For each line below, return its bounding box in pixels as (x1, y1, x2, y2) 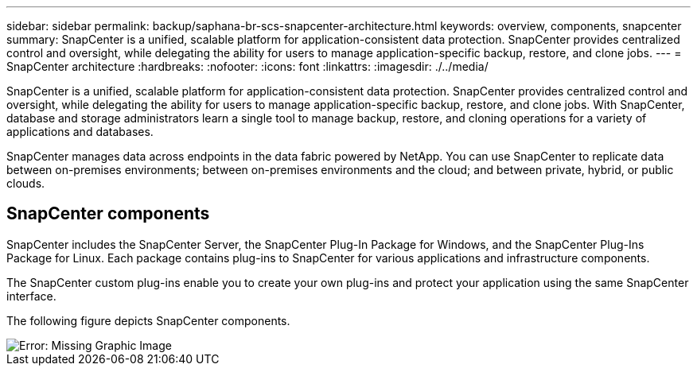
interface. (6, 289, 56, 303)
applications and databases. (6, 125, 154, 138)
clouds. (6, 176, 45, 190)
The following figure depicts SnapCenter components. (6, 313, 290, 327)
